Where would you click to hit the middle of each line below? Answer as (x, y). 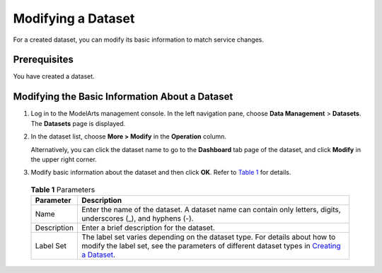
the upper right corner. (64, 159)
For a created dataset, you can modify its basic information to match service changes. (139, 40)
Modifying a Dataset (74, 18)
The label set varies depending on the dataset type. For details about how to (209, 237)
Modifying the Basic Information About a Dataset (123, 97)
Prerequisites (43, 60)
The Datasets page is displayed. (78, 123)
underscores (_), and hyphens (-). (138, 219)
